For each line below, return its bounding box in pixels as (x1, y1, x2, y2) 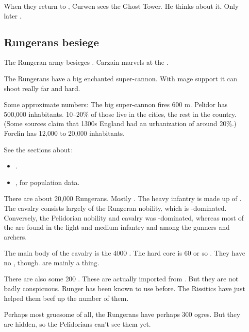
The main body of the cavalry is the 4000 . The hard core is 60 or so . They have (4, 248, 245, 258)
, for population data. (15, 177, 80, 187)
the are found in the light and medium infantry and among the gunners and (4, 222, 230, 232)
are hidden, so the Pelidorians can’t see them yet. (4, 318, 151, 329)
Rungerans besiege (4, 34, 99, 49)
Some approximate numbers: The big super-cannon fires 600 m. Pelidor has (4, 99, 228, 110)
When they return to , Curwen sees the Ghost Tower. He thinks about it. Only (4, 1, 239, 11)
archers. (4, 231, 27, 241)
